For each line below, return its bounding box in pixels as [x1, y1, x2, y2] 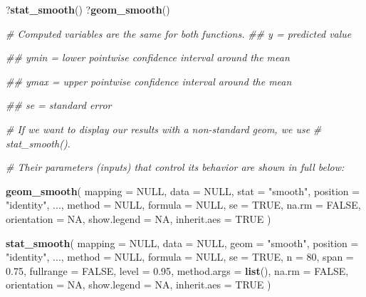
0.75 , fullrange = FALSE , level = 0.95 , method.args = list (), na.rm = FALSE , [6, 263, 349, 278]
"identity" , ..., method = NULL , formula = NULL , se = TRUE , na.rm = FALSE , [6, 197, 361, 212]
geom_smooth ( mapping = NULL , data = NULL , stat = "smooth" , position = [6, 183, 360, 198]
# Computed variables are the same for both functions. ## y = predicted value [6, 26, 352, 41]
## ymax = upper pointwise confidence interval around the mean [6, 73, 292, 88]
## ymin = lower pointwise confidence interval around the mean [6, 50, 290, 65]
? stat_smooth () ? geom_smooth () [6, 2, 170, 16]
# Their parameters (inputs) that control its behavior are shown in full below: [6, 160, 345, 174]
